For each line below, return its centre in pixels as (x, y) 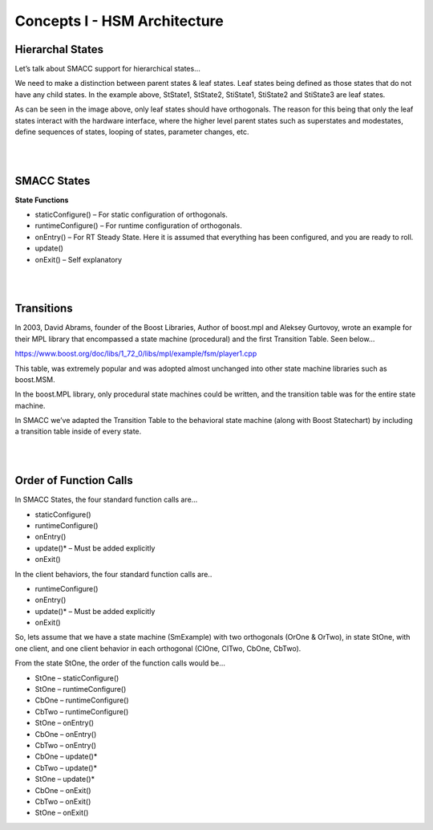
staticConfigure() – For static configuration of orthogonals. (131, 215)
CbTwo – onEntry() (65, 745)
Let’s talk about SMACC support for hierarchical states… (107, 69)
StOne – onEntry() (65, 723)
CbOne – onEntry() (66, 734)
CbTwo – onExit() (63, 801)
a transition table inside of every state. (78, 431)
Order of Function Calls (74, 480)
